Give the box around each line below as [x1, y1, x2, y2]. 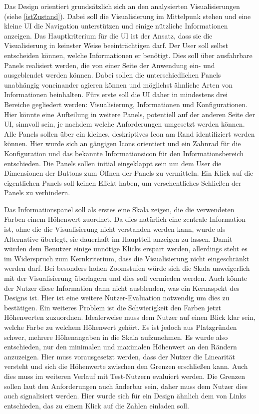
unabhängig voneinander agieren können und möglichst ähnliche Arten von [4, 79, 233, 90]
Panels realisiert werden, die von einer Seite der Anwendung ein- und [4, 60, 215, 70]
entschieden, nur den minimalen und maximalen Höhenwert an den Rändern [4, 341, 237, 352]
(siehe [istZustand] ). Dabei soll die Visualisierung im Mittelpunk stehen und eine [4, 11, 251, 21]
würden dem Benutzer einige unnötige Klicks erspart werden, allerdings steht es [4, 243, 248, 254]
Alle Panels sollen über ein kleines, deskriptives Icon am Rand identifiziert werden [4, 128, 255, 139]
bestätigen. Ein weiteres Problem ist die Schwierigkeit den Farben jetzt [4, 302, 221, 312]
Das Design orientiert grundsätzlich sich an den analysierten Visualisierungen [4, 1, 240, 11]
